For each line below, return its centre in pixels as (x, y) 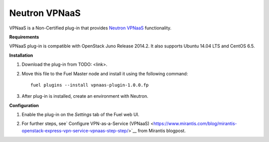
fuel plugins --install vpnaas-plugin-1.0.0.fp (90, 85)
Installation (21, 55)
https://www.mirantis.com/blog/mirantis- (195, 124)
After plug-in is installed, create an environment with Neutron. (85, 96)
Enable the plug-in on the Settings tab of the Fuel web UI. (80, 115)
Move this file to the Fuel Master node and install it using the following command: (105, 73)
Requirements (24, 37)
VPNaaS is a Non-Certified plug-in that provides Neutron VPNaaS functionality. (90, 28)
